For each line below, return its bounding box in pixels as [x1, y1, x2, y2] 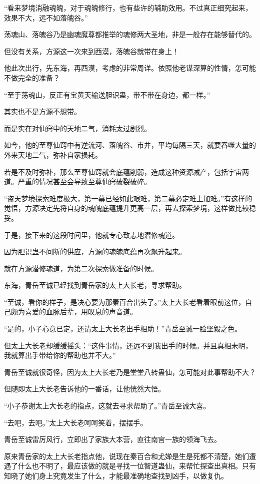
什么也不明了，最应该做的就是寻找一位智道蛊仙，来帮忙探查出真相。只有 [17, 460, 256, 471]
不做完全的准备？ [4, 72, 60, 83]
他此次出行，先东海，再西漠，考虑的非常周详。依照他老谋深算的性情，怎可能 [4, 63, 256, 73]
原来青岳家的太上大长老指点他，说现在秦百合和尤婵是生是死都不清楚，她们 [4, 450, 249, 461]
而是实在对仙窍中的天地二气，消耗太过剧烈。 [4, 123, 151, 133]
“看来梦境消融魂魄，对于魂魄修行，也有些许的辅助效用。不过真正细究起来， [4, 3, 252, 13]
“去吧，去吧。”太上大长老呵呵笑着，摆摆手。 [4, 417, 147, 427]
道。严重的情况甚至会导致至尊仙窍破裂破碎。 [4, 176, 151, 187]
